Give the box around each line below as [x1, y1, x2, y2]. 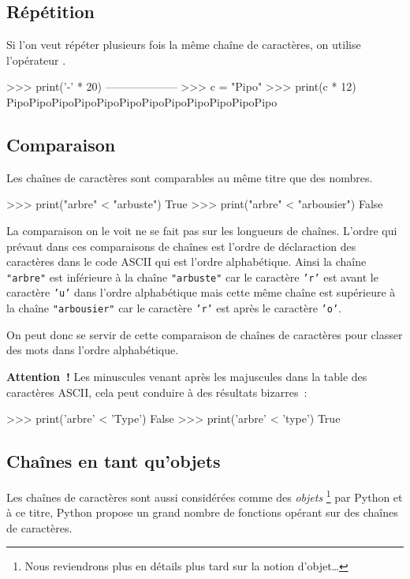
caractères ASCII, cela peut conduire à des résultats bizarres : [6, 383, 307, 400]
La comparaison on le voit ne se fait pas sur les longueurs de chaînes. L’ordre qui [6, 222, 397, 238]
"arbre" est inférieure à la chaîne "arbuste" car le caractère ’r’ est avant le [6, 268, 378, 285]
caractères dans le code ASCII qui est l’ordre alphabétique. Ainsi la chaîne [6, 253, 367, 270]
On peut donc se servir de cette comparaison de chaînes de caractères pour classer [6, 326, 403, 342]
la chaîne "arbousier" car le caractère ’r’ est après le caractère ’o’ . [6, 300, 341, 316]
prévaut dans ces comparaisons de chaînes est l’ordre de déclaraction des [6, 237, 356, 254]
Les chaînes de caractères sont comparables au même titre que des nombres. [6, 169, 373, 185]
